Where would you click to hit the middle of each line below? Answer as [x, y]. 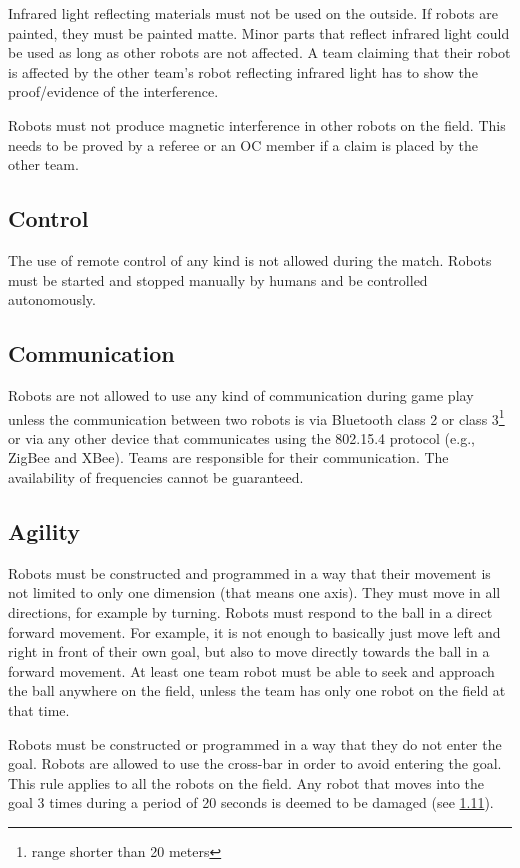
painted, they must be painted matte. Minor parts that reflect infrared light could [259, 32]
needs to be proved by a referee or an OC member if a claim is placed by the [243, 144]
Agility [44, 530]
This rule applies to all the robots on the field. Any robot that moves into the [246, 782]
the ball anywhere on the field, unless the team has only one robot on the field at [257, 690]
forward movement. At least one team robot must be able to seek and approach [251, 670]
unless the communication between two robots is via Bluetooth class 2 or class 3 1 [256, 417]
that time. [39, 709]
